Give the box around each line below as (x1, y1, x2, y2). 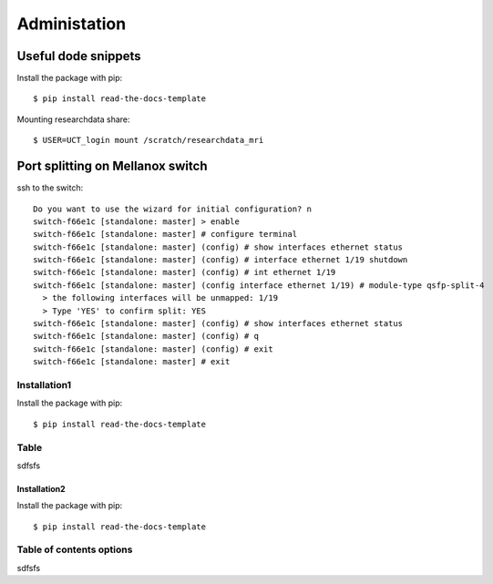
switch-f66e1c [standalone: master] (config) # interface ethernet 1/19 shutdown (33, 255, 408, 265)
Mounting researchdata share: (16, 114, 131, 125)
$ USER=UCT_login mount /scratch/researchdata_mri (33, 135, 264, 146)
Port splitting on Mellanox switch (16, 159, 208, 174)
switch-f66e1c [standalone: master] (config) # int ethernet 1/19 (33, 267, 336, 278)
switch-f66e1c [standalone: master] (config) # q (33, 331, 260, 342)
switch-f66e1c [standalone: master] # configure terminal (33, 229, 298, 240)
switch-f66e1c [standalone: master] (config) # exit (33, 343, 273, 354)
